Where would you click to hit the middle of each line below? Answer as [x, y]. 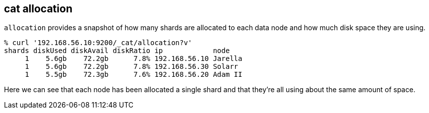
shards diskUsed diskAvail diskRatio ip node [117, 51]
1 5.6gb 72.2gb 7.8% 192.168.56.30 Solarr [132, 67]
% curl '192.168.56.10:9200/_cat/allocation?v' [98, 43]
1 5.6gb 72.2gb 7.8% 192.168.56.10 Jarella [134, 59]
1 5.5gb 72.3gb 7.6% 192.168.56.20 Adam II [134, 75]
